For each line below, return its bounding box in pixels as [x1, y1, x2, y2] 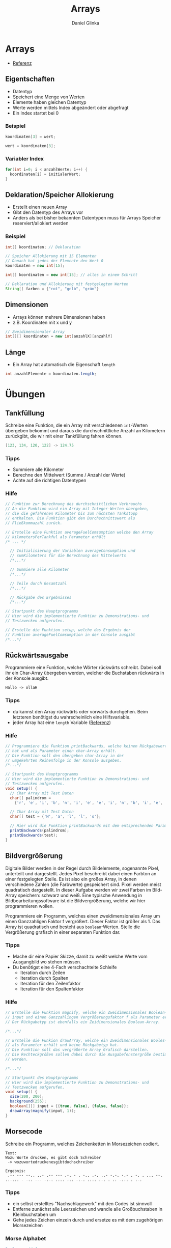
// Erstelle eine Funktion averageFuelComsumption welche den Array [5, 530, 154, 535]
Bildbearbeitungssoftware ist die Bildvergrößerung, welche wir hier [5, 897, 146, 904]
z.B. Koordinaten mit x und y [12, 319, 72, 325]
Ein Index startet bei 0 [12, 110, 59, 116]
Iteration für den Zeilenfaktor [20, 980, 81, 986]
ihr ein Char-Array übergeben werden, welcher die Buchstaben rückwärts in [5, 670, 164, 676]
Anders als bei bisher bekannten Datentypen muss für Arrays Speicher [12, 215, 161, 221]
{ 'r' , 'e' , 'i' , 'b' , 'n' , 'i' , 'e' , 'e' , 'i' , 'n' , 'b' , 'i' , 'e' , [14, 800, 163, 805]
